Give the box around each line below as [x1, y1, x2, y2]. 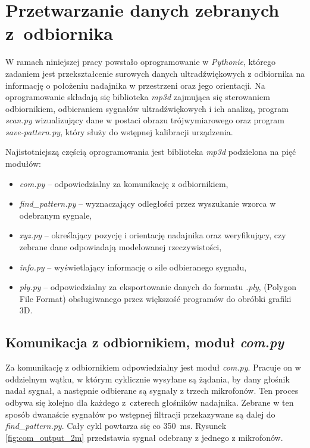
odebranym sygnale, [19, 209, 92, 221]
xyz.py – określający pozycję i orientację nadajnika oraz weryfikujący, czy [19, 229, 286, 241]
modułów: [5, 157, 41, 170]
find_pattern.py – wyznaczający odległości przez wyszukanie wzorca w [19, 197, 276, 210]
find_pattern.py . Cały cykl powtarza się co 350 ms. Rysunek [5, 419, 227, 432]
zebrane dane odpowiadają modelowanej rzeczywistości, [19, 241, 222, 253]
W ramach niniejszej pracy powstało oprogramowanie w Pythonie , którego [5, 55, 276, 68]
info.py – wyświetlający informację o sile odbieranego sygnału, [19, 260, 247, 273]
